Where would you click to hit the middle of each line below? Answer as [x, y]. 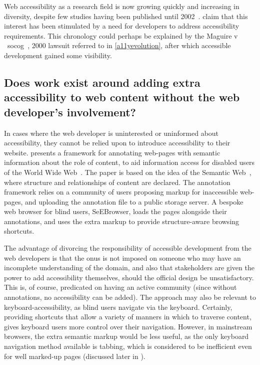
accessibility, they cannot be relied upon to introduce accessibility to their [117, 143]
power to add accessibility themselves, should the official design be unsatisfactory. [129, 277]
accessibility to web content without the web [122, 97]
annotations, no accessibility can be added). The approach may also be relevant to [130, 297]
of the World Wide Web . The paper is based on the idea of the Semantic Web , [128, 172]
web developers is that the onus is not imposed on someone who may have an [122, 257]
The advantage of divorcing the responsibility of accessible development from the [128, 248]
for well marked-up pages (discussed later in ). [75, 356]
